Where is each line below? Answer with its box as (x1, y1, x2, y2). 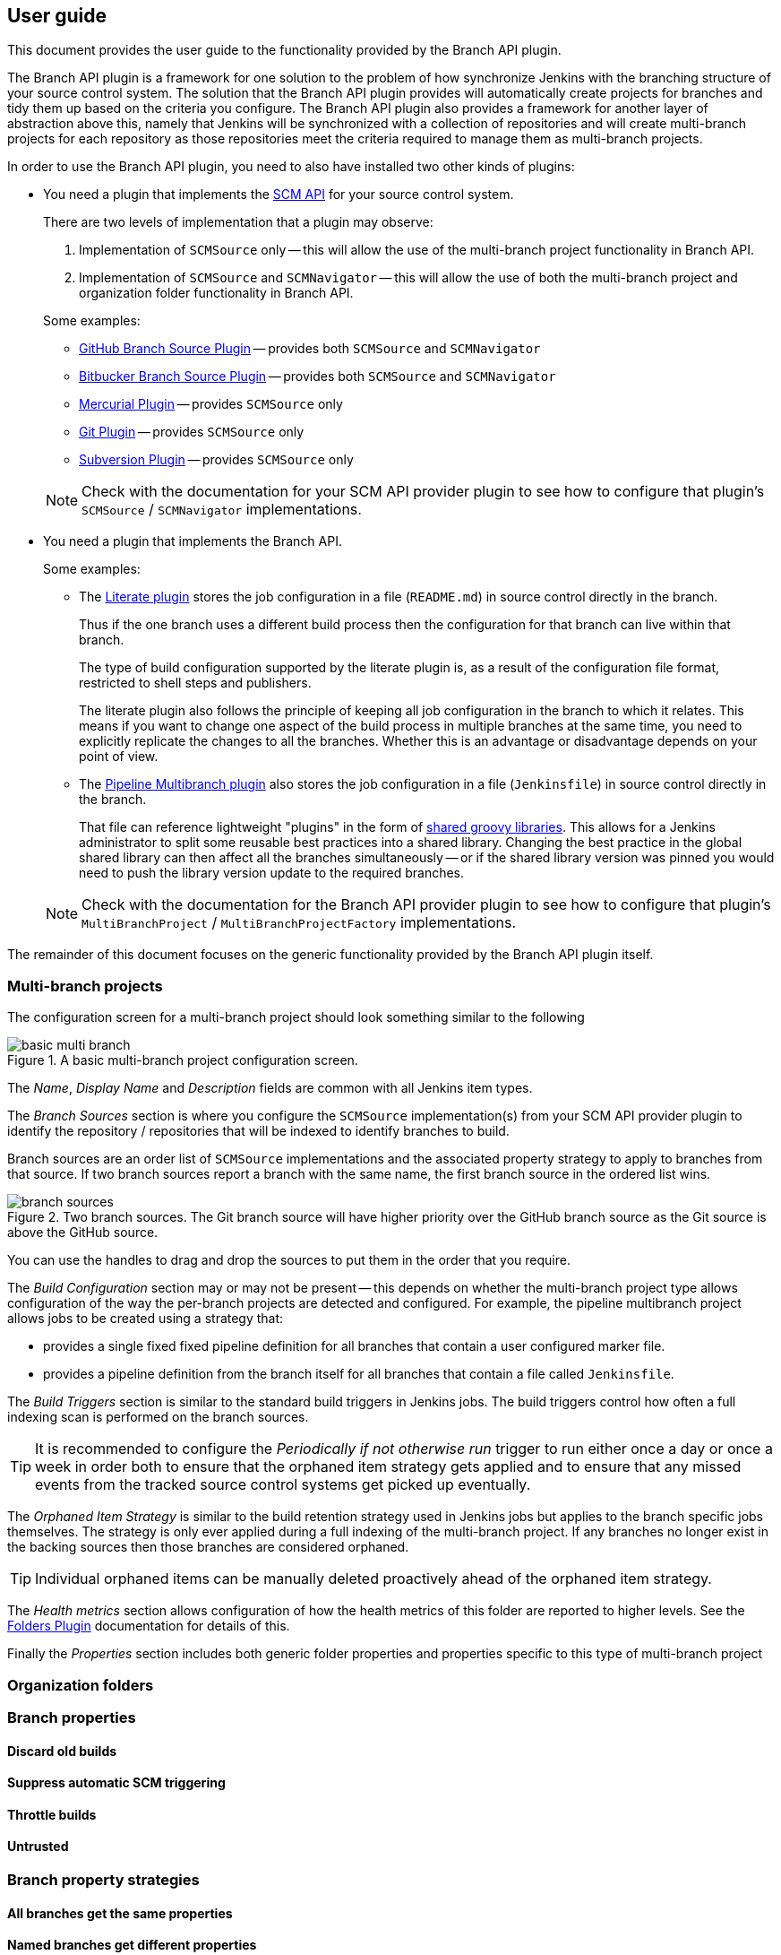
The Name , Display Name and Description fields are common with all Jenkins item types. (7, 1080, 533, 1096)
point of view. (79, 748, 159, 765)
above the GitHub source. (7, 1224, 159, 1241)
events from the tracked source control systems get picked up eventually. (35, 1475, 531, 1494)
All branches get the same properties (7, 1905, 233, 1921)
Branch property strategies (7, 1870, 200, 1889)
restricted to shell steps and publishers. (79, 675, 312, 691)
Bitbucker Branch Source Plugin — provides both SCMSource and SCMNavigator (79, 368, 556, 385)
